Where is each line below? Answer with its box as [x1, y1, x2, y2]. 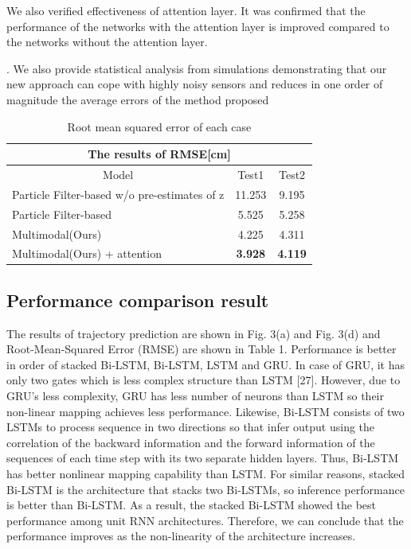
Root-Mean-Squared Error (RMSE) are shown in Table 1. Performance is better [6, 341, 397, 357]
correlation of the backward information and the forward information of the [6, 434, 375, 450]
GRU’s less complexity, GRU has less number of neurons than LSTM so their [6, 387, 384, 404]
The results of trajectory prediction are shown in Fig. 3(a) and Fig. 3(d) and [6, 325, 381, 341]
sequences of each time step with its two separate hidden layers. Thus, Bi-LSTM [6, 450, 399, 466]
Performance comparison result [6, 287, 269, 312]
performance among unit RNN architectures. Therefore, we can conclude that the [6, 512, 404, 528]
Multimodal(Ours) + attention [12, 245, 162, 262]
